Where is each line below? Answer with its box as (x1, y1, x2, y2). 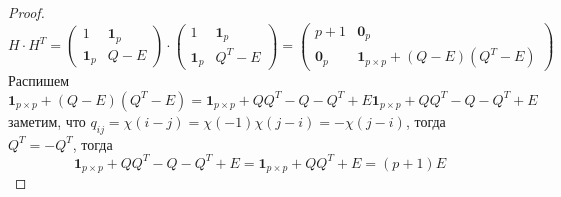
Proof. (8, 2, 45, 22)
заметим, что (8, 110, 86, 131)
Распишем (8, 70, 70, 91)
